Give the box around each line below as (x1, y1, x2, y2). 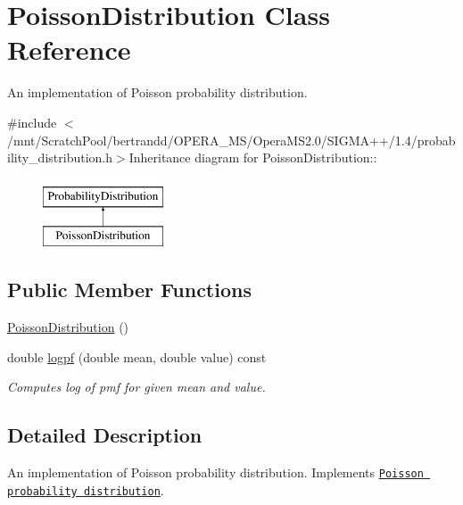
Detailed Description (7, 421, 203, 449)
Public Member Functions (7, 276, 252, 303)
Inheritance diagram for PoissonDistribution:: (128, 148, 377, 167)
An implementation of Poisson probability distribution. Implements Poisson (7, 463, 424, 482)
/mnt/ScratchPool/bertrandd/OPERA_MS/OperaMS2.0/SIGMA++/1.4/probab (7, 130, 456, 149)
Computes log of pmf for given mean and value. (7, 377, 266, 396)
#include (7, 112, 57, 131)
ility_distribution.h (7, 148, 113, 167)
